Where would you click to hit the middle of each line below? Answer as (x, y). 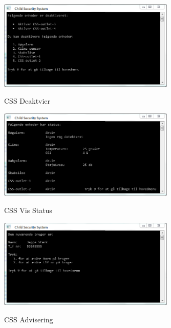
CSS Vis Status (28, 210)
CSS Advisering (29, 319)
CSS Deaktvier (27, 101)
